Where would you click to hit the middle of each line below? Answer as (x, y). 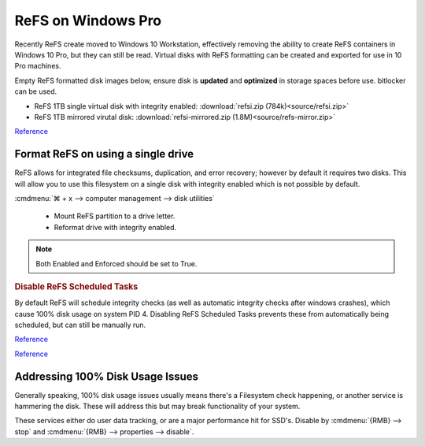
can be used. (36, 91)
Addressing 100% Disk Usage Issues (107, 376)
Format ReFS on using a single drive (104, 154)
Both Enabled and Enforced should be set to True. (116, 263)
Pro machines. (38, 66)
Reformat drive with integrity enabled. (115, 227)
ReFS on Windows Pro (88, 20)
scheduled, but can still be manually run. (80, 325)
